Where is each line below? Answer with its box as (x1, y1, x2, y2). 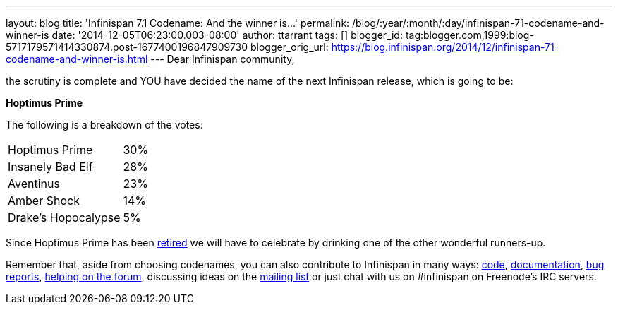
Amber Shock (8, 193, 80, 208)
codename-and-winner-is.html (6, 53, 148, 65)
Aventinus (8, 177, 60, 191)
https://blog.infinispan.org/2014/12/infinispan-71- (331, 41, 559, 53)
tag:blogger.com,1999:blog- (405, 29, 534, 41)
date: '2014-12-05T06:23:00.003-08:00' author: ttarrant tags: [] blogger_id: (51, 29, 403, 41)
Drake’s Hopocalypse (8, 210, 121, 225)
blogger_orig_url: (250, 41, 329, 53)
